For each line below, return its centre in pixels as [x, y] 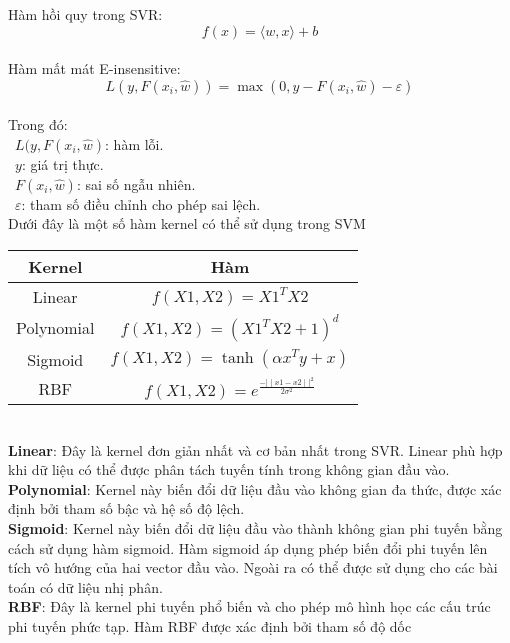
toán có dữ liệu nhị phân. [85, 586]
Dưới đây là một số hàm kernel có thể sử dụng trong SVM [187, 223]
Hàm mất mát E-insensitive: [94, 68]
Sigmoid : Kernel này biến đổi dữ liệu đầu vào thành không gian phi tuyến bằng [255, 528]
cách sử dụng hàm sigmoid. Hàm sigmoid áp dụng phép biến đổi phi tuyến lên [248, 547]
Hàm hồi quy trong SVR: [85, 14]
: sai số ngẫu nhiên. [136, 183]
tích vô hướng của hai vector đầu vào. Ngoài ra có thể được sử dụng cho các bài [253, 567]
